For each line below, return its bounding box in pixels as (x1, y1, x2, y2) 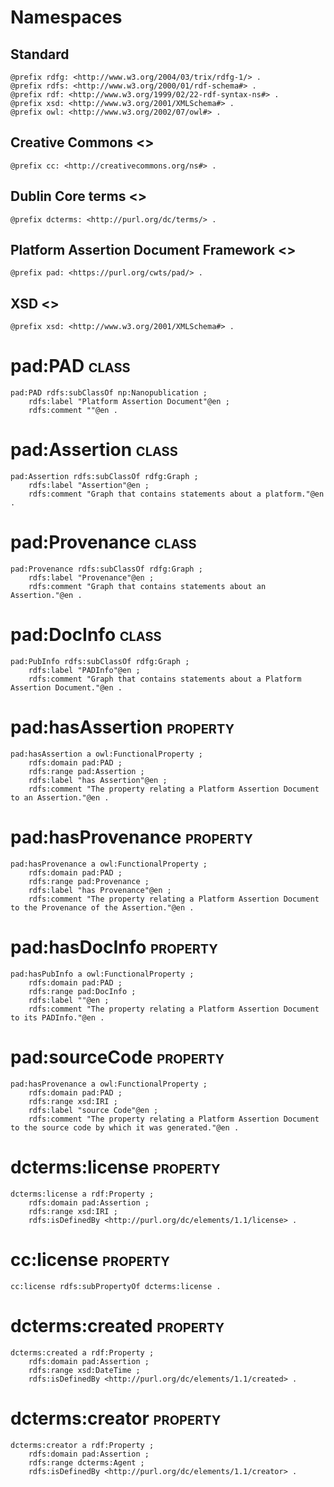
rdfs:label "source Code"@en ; (28, 1105, 159, 1115)
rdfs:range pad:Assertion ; (28, 766, 145, 776)
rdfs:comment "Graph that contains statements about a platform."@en (28, 489, 325, 500)
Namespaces (10, 6, 123, 29)
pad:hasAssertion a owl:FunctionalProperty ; (10, 749, 203, 759)
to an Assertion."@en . (10, 792, 110, 803)
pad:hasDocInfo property (10, 936, 218, 959)
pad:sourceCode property (10, 1046, 225, 1068)
